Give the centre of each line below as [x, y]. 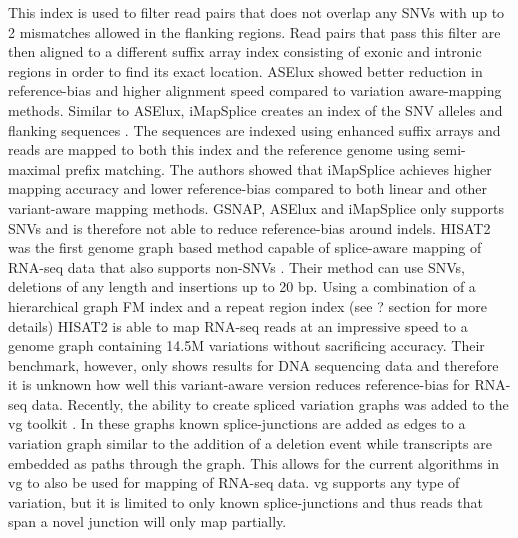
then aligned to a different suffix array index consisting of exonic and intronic [245, 51]
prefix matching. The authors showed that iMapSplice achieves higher [278, 168]
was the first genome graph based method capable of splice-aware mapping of [245, 247]
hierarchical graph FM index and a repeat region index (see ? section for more [247, 305]
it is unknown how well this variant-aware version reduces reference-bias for [239, 384]
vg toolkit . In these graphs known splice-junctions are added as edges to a [237, 423]
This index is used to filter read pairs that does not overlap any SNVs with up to [256, 12]
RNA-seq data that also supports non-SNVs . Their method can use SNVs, [236, 266]
